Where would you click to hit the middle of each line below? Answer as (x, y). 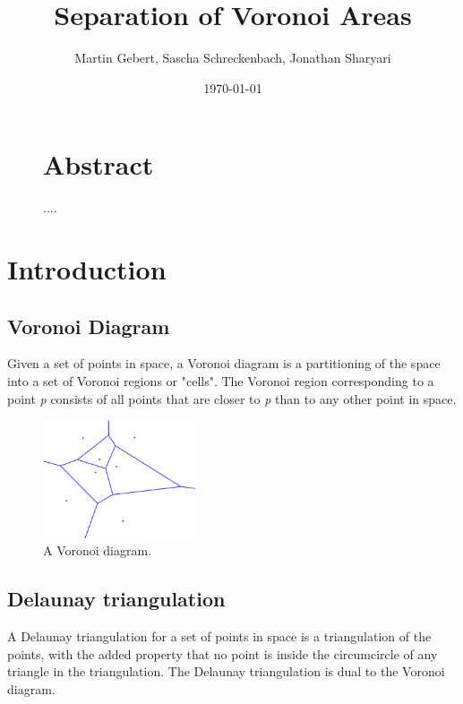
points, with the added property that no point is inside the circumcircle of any (223, 653)
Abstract (99, 164)
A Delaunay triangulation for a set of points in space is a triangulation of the (219, 635)
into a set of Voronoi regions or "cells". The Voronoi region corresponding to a (221, 381)
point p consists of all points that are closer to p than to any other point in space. (232, 398)
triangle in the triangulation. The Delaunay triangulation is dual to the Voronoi (226, 671)
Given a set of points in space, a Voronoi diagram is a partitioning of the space (224, 363)
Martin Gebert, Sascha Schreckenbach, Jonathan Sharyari (233, 58)
